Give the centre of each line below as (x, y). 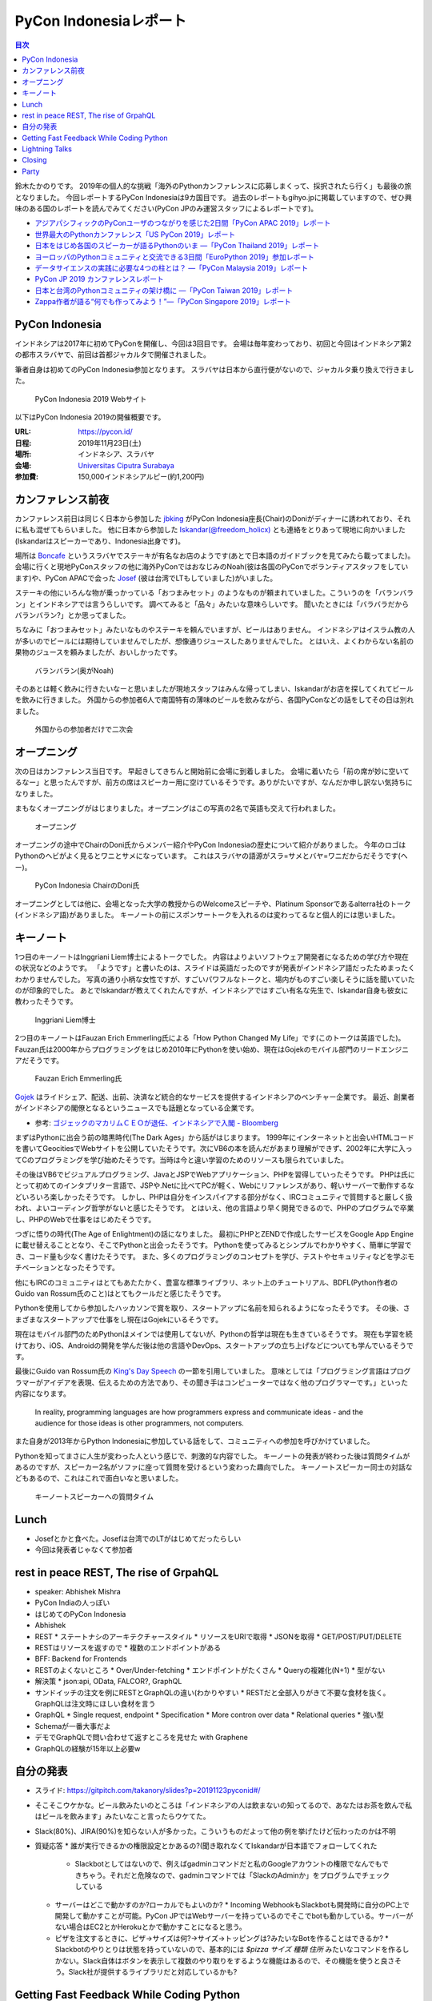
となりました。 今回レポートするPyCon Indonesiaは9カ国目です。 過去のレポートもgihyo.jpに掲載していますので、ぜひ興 (213, 197)
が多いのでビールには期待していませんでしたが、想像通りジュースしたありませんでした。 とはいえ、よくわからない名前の (214, 641)
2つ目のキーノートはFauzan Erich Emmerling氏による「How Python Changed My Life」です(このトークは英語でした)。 (210, 1038)
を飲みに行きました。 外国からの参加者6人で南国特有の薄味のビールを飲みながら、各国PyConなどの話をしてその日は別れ (214, 700)
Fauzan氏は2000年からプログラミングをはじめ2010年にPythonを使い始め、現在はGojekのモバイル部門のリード (198, 1049)
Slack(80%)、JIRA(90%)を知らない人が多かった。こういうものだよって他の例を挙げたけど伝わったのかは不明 (215, 1831)
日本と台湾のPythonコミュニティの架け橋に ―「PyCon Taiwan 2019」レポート (164, 290)
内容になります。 (43, 1393)
